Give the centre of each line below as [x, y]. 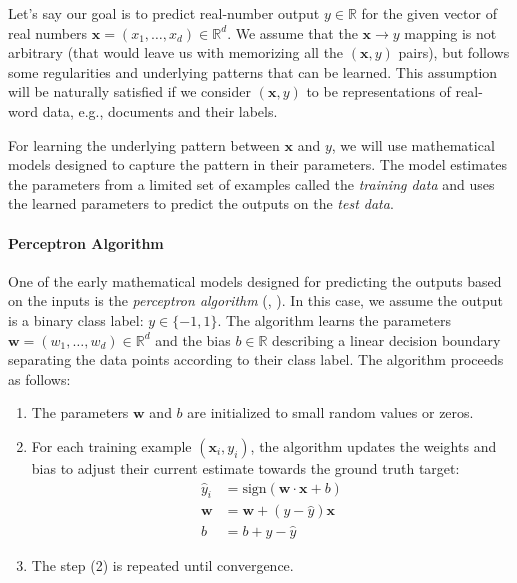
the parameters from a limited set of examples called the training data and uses [251, 183]
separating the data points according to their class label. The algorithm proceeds [256, 359]
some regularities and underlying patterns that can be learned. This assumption [253, 71]
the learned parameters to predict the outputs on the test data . [201, 203]
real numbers [48, 32]
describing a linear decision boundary [386, 339]
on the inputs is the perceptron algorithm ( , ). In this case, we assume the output [255, 300]
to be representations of [378, 91]
